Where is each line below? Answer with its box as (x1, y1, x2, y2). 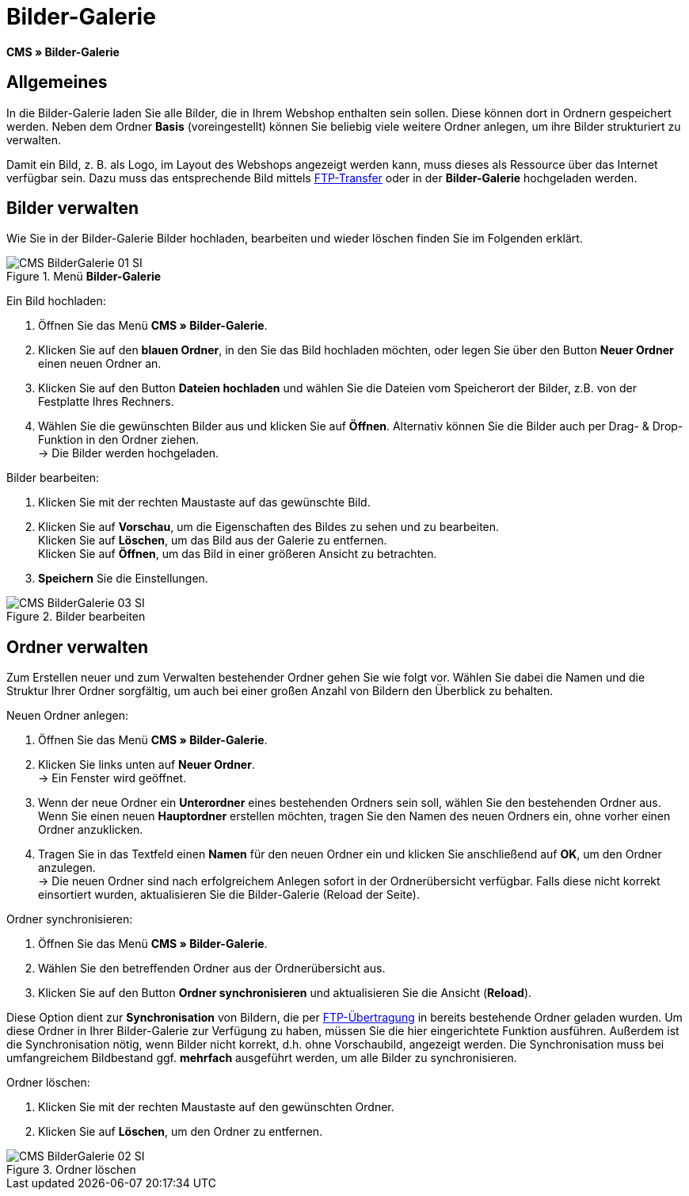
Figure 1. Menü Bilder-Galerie (6, 269, 162, 284)
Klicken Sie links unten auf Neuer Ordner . (38, 758, 255, 772)
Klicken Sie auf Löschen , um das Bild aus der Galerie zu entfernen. (38, 533, 387, 548)
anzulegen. (38, 861, 96, 875)
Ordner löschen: (6, 1076, 90, 1090)
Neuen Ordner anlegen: (6, 709, 129, 723)
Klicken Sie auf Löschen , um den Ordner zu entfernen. (38, 1125, 323, 1139)
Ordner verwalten (6, 636, 149, 657)
